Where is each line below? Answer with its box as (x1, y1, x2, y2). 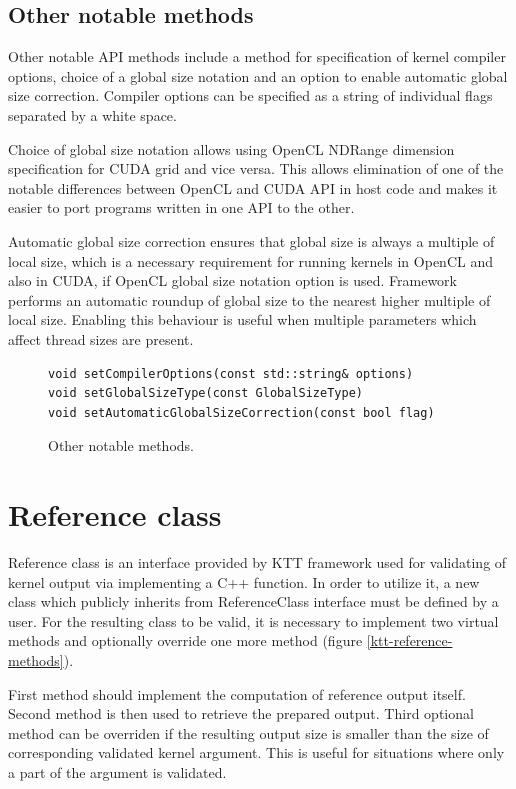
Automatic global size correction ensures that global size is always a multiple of (8, 230, 495, 251)
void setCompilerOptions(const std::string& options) (48, 366, 414, 381)
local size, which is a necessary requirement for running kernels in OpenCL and (8, 250, 493, 271)
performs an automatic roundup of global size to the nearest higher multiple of (8, 289, 491, 310)
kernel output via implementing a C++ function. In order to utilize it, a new (8, 571, 480, 592)
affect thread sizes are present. (8, 328, 194, 349)
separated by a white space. (8, 104, 177, 125)
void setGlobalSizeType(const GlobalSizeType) (48, 386, 363, 401)
